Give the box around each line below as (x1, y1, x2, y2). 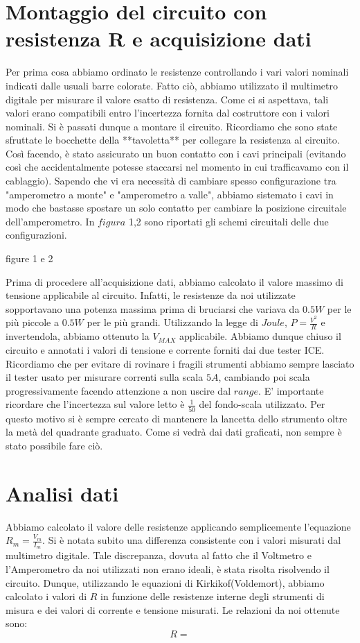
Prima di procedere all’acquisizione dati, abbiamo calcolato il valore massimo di (6, 274, 343, 289)
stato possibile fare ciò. (6, 438, 103, 452)
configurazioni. (6, 228, 67, 242)
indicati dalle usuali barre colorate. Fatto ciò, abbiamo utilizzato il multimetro (6, 78, 338, 92)
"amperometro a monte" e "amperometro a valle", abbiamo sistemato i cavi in (6, 187, 334, 201)
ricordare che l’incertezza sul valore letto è (6, 397, 185, 411)
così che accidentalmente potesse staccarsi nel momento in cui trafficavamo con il (6, 160, 349, 174)
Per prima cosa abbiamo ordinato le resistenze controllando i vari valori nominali (6, 65, 349, 79)
